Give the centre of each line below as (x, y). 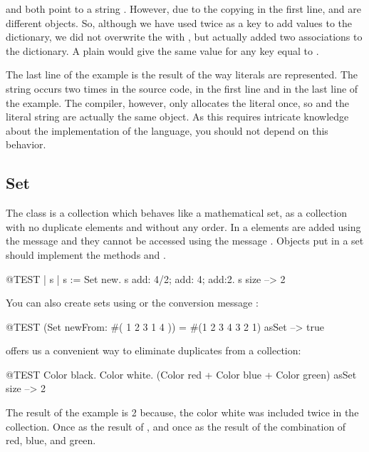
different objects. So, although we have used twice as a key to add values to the (179, 22)
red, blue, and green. (51, 440)
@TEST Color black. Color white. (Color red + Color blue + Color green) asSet (181, 374)
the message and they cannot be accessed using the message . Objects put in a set (185, 241)
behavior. (26, 144)
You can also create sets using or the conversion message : (132, 303)
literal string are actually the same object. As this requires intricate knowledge (177, 117)
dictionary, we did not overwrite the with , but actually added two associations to (184, 37)
